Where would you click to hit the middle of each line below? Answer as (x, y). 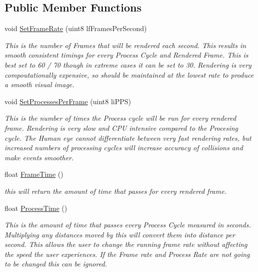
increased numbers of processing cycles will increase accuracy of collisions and (124, 148)
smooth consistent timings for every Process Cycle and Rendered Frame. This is (126, 55)
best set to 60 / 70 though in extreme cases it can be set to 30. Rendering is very (128, 64)
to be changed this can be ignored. (56, 264)
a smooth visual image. (39, 84)
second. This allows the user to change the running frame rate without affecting (126, 244)
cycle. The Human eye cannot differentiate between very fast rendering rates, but (128, 138)
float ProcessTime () (36, 208)
